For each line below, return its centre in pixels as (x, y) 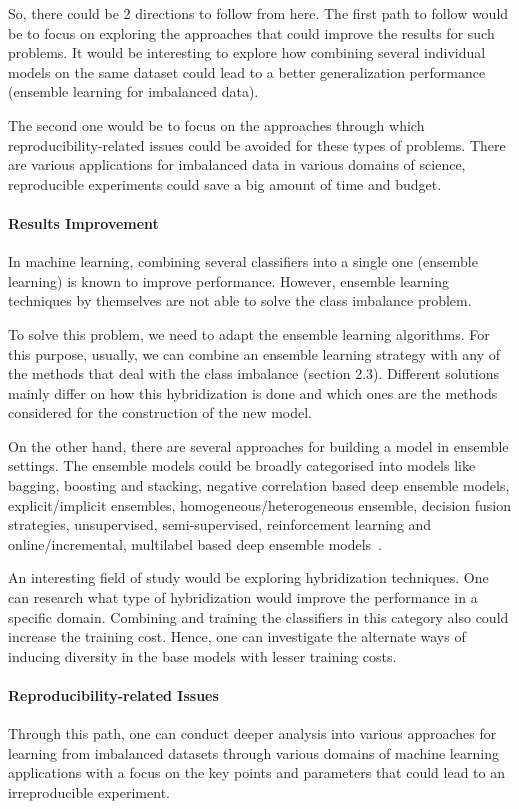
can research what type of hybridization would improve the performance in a (243, 597)
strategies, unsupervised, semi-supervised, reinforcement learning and (220, 524)
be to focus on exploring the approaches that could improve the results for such (251, 32)
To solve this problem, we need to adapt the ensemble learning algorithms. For (249, 333)
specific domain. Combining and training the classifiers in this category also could (258, 616)
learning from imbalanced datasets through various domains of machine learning (253, 752)
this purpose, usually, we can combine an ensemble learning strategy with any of (254, 353)
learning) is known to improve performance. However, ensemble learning (228, 280)
